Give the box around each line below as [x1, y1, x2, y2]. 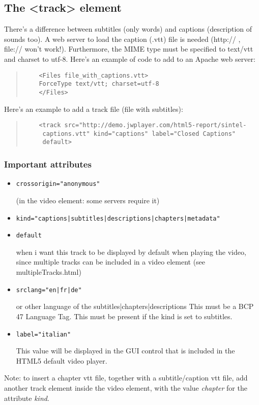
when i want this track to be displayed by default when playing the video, [16, 246, 246, 257]
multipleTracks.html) [16, 267, 81, 277]
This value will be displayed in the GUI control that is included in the [16, 345, 235, 356]
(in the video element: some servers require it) [16, 195, 160, 205]
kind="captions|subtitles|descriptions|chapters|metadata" [16, 215, 220, 222]
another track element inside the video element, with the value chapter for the [4, 382, 247, 393]
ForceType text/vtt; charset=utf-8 [39, 80, 159, 88]
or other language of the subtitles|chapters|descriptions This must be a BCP [16, 301, 254, 312]
